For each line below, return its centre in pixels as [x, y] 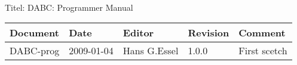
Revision [209, 33]
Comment [262, 33]
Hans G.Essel [151, 51]
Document [34, 33]
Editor [138, 33]
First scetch [263, 51]
